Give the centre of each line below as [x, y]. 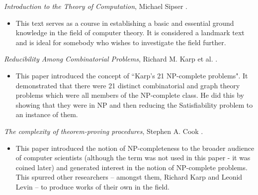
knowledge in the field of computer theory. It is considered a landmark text [130, 32]
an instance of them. [47, 114]
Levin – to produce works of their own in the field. [92, 186]
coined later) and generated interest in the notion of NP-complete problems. [131, 167]
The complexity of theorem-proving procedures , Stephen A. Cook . [104, 131]
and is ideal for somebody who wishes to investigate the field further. [121, 42]
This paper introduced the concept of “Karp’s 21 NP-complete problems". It [132, 75]
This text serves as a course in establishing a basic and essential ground [125, 23]
